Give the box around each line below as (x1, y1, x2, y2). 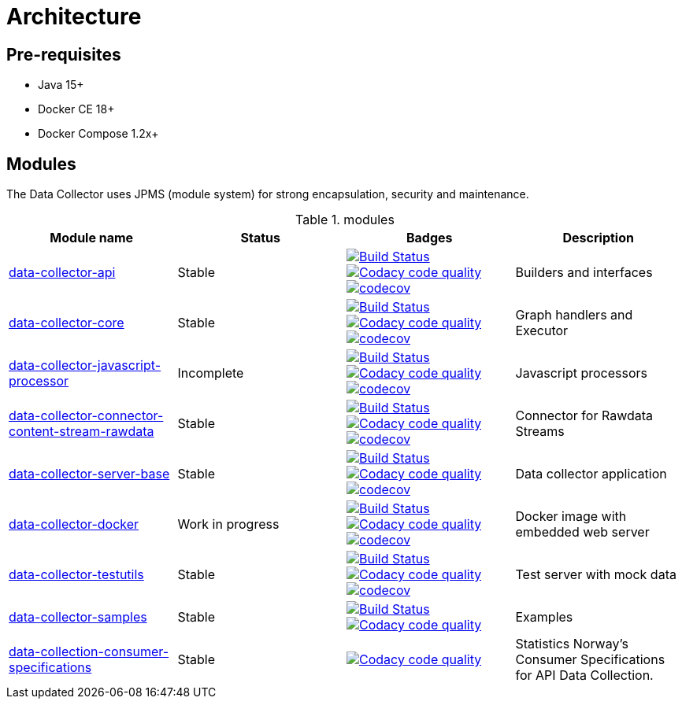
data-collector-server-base (9, 466, 170, 482)
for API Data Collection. (515, 667, 654, 684)
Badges (406, 230, 453, 246)
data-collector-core (9, 315, 124, 331)
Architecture (6, 3, 142, 30)
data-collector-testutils (9, 567, 144, 583)
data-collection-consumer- (9, 644, 169, 660)
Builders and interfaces (515, 264, 653, 281)
